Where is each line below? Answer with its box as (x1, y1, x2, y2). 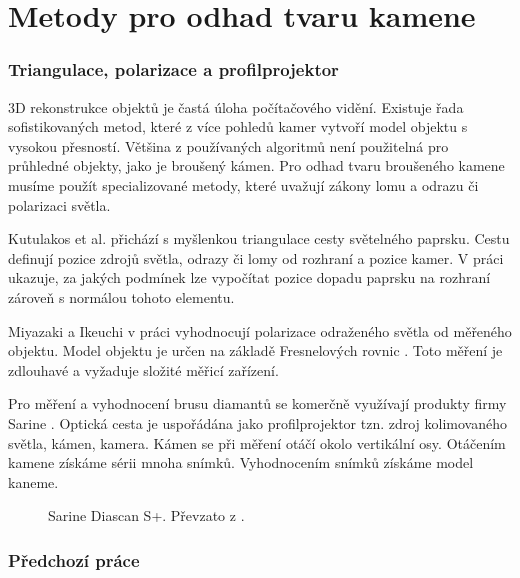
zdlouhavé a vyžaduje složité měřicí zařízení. (8, 359, 279, 380)
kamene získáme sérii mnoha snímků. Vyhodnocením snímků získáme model (8, 452, 474, 473)
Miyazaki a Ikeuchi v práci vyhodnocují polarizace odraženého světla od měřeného (8, 320, 512, 341)
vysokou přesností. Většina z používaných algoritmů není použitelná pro (8, 135, 449, 156)
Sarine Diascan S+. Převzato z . (48, 505, 245, 526)
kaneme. (8, 471, 59, 492)
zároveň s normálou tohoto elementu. (8, 286, 235, 307)
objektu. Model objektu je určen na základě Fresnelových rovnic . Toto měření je (8, 340, 503, 361)
